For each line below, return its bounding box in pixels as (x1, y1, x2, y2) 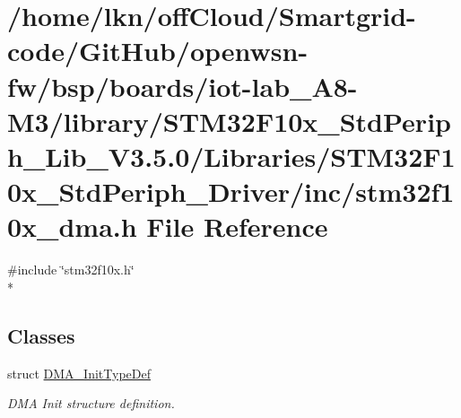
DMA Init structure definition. (7, 394, 175, 413)
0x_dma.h (7, 208, 137, 245)
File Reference (146, 208, 328, 245)
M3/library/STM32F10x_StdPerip (7, 102, 451, 139)
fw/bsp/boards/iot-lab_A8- (7, 67, 358, 104)
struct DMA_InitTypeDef (7, 363, 151, 382)
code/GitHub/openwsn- (7, 32, 309, 69)
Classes (7, 321, 75, 349)
